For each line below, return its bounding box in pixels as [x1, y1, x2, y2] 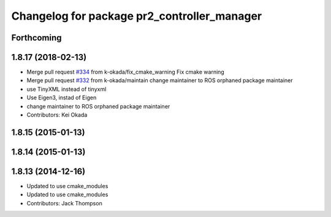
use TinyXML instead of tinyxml [26, 85, 107, 93]
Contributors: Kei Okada [26, 111, 88, 119]
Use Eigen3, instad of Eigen [26, 94, 97, 101]
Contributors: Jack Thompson [26, 199, 102, 207]
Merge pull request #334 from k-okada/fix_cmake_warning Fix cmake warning [26, 68, 225, 76]
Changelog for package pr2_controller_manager [11, 9, 262, 23]
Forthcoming [11, 32, 62, 43]
